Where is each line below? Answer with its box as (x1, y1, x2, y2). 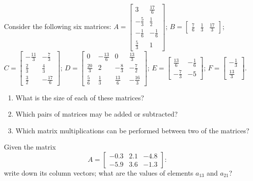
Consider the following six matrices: (4, 21, 112, 31)
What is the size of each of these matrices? (15, 92, 144, 102)
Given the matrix (4, 142, 56, 152)
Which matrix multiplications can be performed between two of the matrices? (15, 125, 250, 135)
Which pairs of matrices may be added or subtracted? (15, 109, 178, 119)
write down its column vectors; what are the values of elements (4, 168, 194, 178)
